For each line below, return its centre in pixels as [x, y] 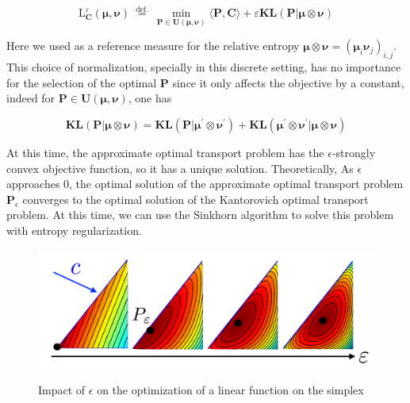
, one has [150, 98]
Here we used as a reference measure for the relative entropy [153, 46]
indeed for [31, 98]
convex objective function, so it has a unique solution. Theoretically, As [180, 168]
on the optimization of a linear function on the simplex [230, 390]
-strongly [354, 153]
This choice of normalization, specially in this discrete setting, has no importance [204, 67]
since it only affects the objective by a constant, [288, 82]
